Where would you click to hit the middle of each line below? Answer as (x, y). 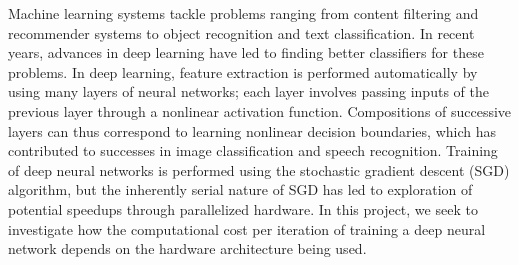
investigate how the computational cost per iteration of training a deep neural (247, 228)
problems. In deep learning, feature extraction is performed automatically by (243, 71)
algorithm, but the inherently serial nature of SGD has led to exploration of (240, 189)
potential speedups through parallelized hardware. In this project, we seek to (243, 208)
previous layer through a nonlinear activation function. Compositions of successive (260, 110)
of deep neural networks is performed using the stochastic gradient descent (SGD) (259, 169)
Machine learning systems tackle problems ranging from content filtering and (243, 13)
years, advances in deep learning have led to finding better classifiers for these (246, 52)
